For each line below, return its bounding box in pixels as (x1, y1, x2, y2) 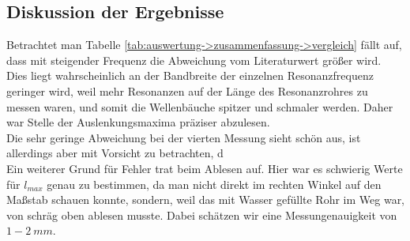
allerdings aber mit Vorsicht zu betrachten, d (6, 145, 224, 161)
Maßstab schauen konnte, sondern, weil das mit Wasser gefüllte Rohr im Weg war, (6, 191, 405, 208)
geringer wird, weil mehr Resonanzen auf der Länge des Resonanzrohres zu (6, 82, 368, 99)
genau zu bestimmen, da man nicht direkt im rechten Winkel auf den (47, 175, 382, 192)
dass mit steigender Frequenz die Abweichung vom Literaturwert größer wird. (6, 51, 382, 68)
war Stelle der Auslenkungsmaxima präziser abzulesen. (6, 114, 270, 130)
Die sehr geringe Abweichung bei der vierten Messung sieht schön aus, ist (6, 129, 361, 145)
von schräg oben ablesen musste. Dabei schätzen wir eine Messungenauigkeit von (6, 206, 397, 223)
